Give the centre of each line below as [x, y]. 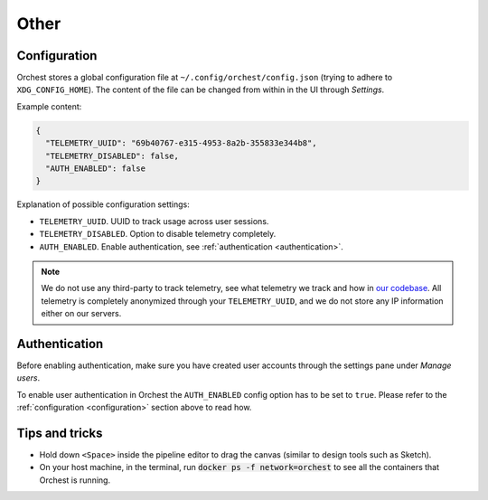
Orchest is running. [75, 480]
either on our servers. [81, 314]
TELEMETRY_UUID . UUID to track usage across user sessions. [154, 221]
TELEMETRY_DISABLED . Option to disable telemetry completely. [158, 234]
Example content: [49, 106]
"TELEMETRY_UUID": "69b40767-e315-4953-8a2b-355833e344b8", [181, 143]
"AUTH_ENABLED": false [96, 169]
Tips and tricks [60, 433]
